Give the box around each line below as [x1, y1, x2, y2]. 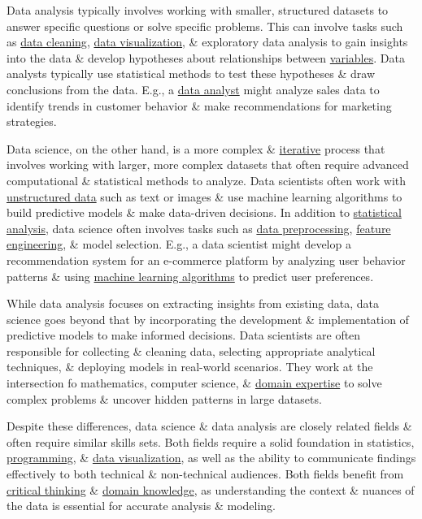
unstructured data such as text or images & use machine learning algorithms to [7, 188, 402, 205]
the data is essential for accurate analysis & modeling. [7, 497, 276, 514]
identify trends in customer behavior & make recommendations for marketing [7, 97, 392, 114]
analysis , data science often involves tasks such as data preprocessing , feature [7, 219, 391, 236]
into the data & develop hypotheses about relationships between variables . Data [7, 49, 405, 66]
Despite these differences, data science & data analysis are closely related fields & [7, 417, 412, 435]
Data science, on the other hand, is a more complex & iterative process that [7, 140, 385, 157]
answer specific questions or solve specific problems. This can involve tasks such [7, 17, 403, 34]
